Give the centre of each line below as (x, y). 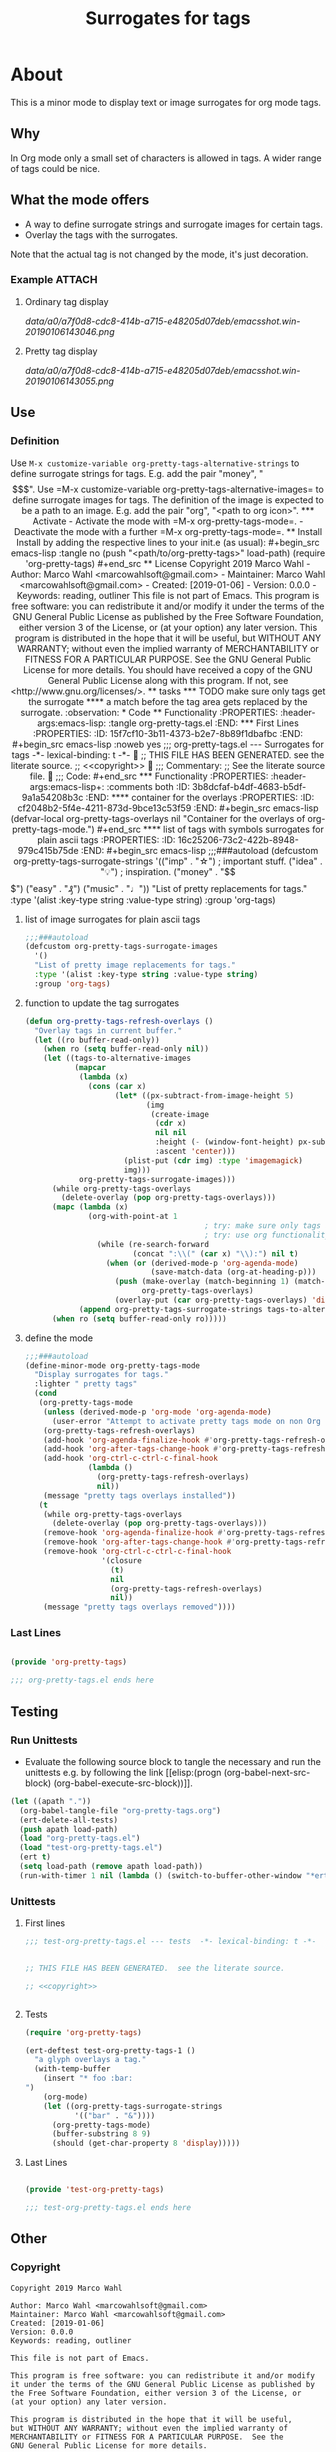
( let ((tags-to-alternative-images (117, 1058)
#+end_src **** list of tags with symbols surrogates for (210, 829)
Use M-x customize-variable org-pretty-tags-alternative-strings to (155, 463)
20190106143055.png (69, 381)
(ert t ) (35, 1857)
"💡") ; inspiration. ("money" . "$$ (168, 871)
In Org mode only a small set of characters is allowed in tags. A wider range (166, 158)
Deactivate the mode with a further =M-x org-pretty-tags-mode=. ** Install (168, 531)
